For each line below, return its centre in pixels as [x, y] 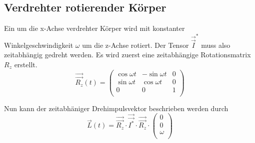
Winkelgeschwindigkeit [39, 45]
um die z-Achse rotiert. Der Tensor [135, 45]
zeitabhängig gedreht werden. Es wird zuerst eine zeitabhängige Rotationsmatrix [127, 55]
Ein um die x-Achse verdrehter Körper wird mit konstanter [94, 28]
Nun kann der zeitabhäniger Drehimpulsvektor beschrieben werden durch [116, 108]
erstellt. [26, 64]
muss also [216, 45]
